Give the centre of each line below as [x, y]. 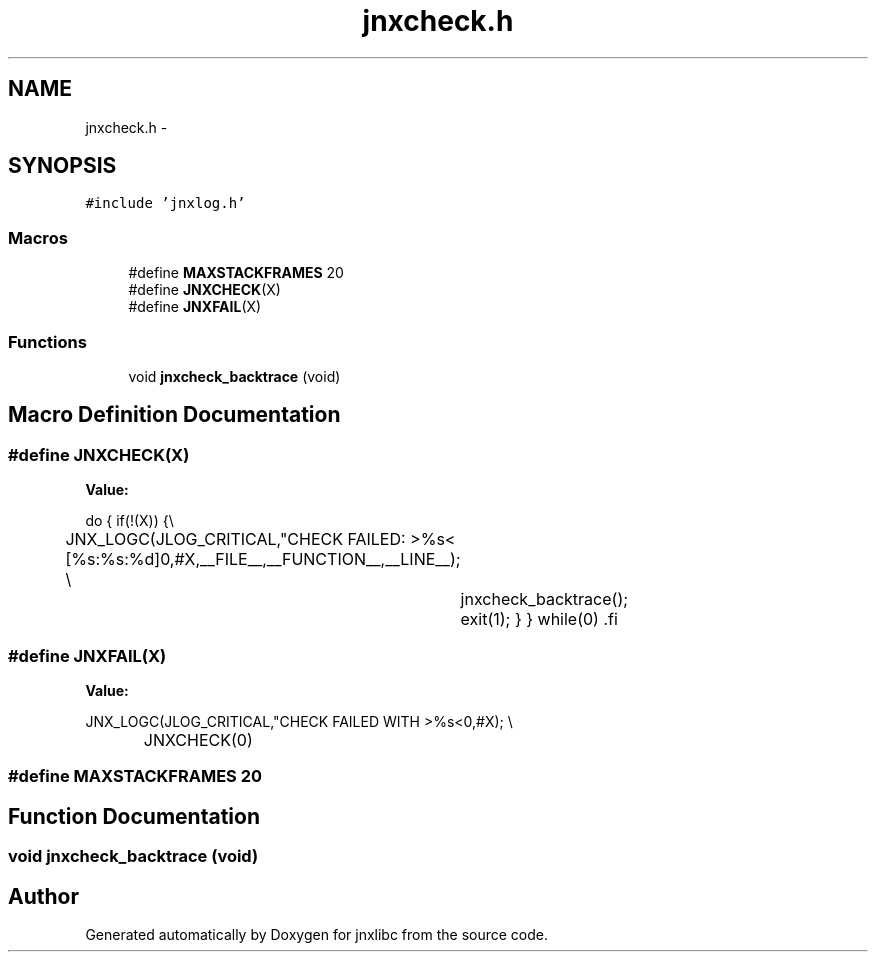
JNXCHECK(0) [198, 739]
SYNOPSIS [62, 166]
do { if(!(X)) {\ [129, 521]
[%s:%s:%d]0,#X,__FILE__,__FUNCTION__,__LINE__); [263, 559]
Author [43, 896]
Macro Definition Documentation [174, 415]
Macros [38, 237]
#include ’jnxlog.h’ [165, 203]
